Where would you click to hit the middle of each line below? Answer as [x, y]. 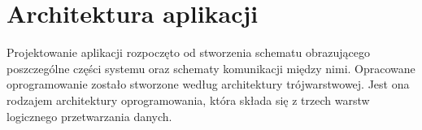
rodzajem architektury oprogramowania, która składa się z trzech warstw [188, 100]
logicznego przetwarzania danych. [89, 116]
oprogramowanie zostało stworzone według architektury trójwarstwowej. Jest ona [208, 84]
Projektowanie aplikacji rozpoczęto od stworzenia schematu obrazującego [188, 52]
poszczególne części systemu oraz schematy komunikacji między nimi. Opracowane [211, 68]
